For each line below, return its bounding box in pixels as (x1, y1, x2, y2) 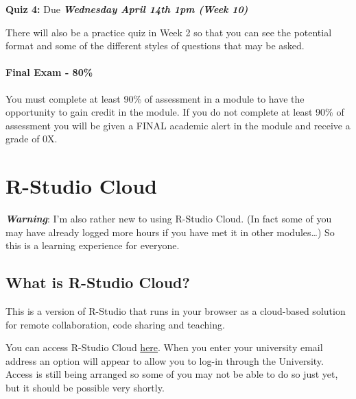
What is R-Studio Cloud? (5, 272, 190, 293)
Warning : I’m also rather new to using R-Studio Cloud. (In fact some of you (5, 211, 332, 226)
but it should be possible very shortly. (5, 381, 165, 395)
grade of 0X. (5, 131, 58, 146)
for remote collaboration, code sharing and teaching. (5, 317, 225, 331)
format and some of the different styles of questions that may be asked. (5, 38, 305, 53)
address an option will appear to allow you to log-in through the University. (5, 353, 324, 368)
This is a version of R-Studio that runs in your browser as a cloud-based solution (5, 304, 346, 318)
